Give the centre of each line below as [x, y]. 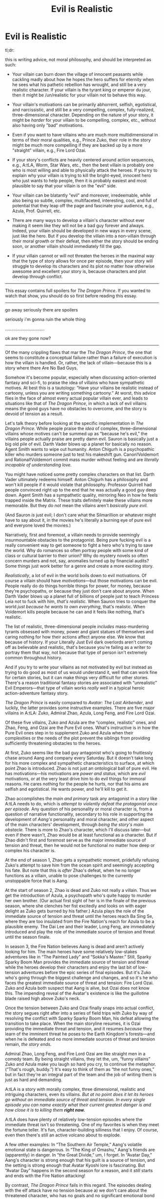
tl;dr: [10, 50]
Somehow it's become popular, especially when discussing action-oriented [81, 377]
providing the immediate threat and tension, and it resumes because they [79, 1028]
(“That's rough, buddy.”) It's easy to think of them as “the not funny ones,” [80, 1069]
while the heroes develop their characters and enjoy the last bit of [71, 967]
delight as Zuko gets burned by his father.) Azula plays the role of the [75, 911]
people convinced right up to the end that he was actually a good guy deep [81, 489]
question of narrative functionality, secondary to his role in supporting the [79, 814]
